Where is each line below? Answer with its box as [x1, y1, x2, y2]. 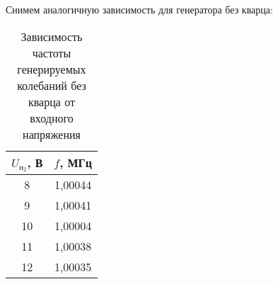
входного [30, 109, 74, 126]
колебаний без [17, 76, 86, 93]
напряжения [23, 125, 81, 142]
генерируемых [17, 60, 86, 77]
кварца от [28, 93, 75, 110]
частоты [32, 44, 71, 61]
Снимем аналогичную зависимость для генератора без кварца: [6, 2, 273, 16]
